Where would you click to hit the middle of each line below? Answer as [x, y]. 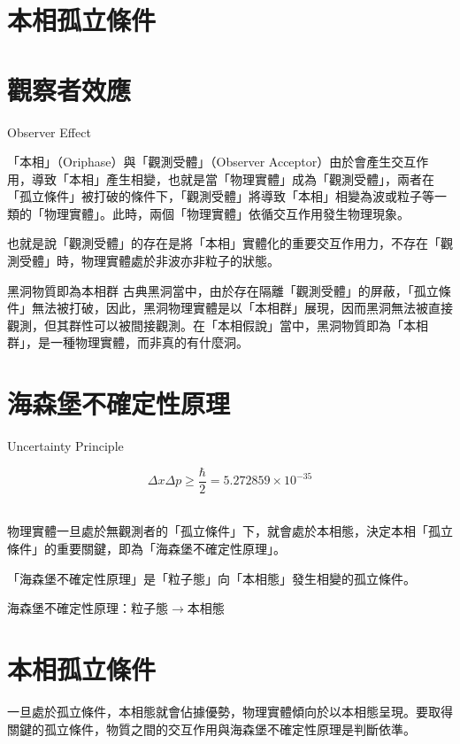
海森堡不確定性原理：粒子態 [88, 608]
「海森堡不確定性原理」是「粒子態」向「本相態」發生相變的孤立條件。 [211, 578]
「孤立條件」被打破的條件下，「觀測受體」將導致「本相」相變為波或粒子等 [221, 196]
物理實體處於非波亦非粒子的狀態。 [180, 261]
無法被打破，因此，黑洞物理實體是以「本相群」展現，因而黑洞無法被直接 [242, 308]
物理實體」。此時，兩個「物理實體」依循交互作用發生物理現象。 [226, 213]
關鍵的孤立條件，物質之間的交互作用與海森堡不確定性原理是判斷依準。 [211, 728]
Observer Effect [49, 132]
